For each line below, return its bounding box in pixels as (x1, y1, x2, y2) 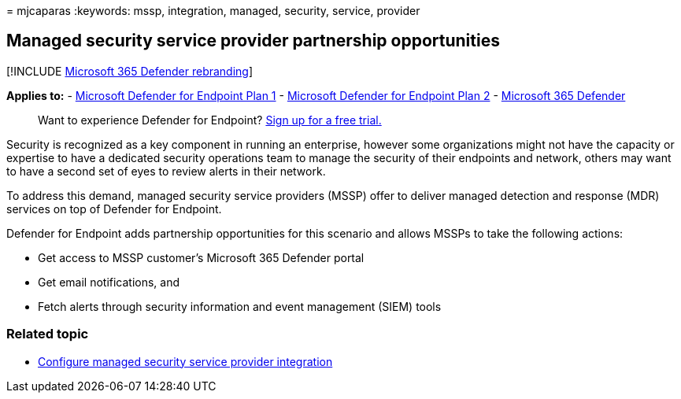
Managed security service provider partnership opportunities (6, 31, 500, 51)
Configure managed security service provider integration (38, 354, 333, 368)
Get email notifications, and (38, 275, 180, 289)
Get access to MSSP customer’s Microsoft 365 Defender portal (38, 250, 365, 264)
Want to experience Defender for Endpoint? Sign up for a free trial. (38, 113, 382, 127)
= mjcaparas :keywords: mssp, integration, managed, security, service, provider (6, 4, 420, 17)
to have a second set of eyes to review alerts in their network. (6, 164, 326, 178)
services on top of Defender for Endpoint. (6, 201, 222, 216)
